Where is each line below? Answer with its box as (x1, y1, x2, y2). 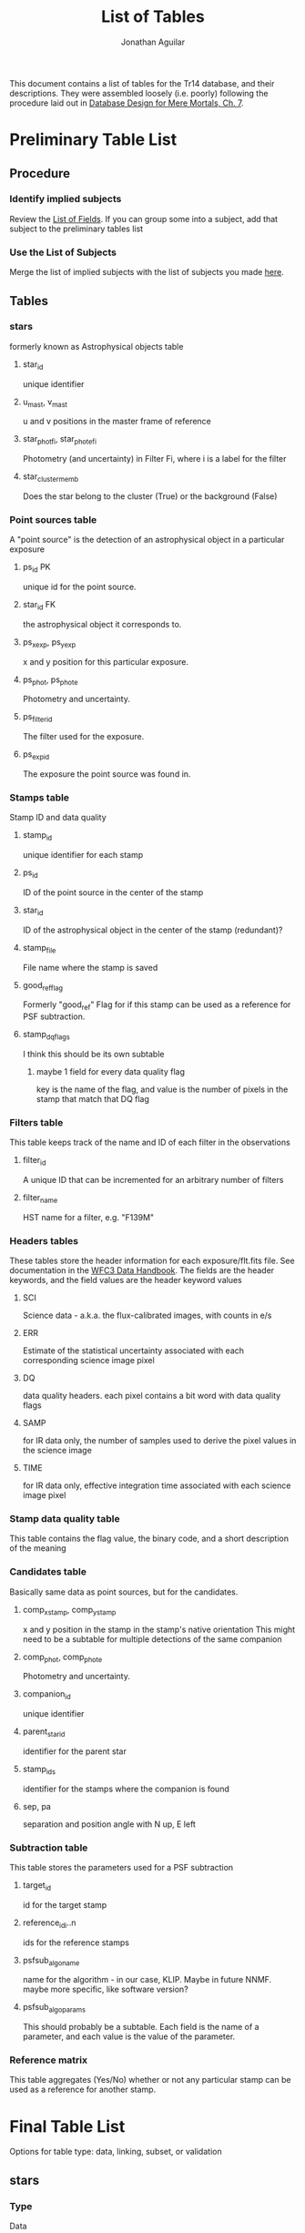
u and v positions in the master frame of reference (22, 416, 212, 427)
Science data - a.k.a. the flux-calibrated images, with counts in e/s (22, 1310, 272, 1321)
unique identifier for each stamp (22, 850, 144, 861)
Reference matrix (9, 2054, 88, 2066)
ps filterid (22, 711, 53, 725)
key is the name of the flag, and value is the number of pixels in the (36, 1084, 289, 1095)
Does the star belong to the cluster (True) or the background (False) (22, 490, 278, 502)
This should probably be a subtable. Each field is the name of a (22, 2022, 259, 2033)
